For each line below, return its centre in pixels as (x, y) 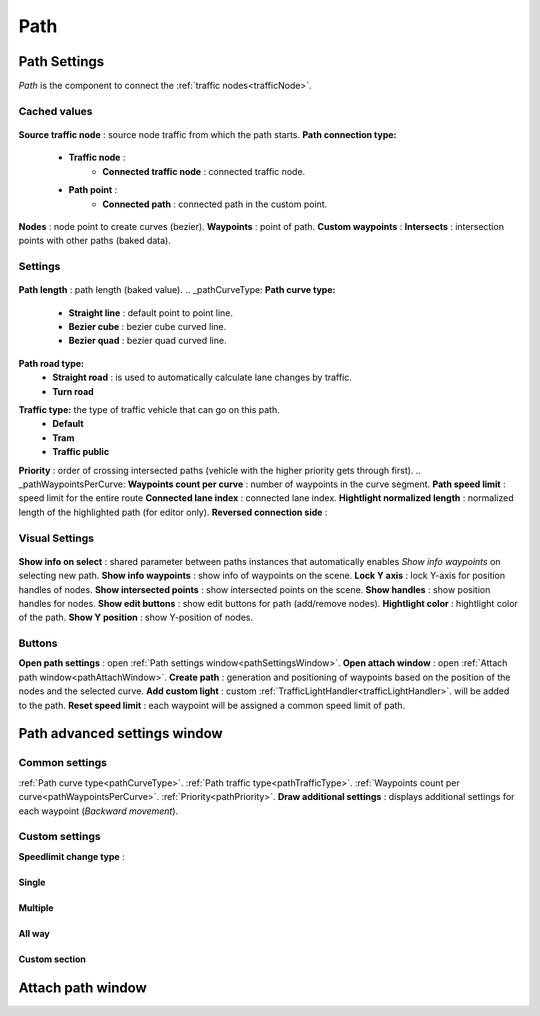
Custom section (52, 959)
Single (32, 882)
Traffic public (81, 452)
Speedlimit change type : (71, 856)
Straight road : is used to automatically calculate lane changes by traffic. (202, 377)
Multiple (36, 907)
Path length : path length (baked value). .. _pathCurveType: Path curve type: (177, 290)
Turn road (73, 391)
